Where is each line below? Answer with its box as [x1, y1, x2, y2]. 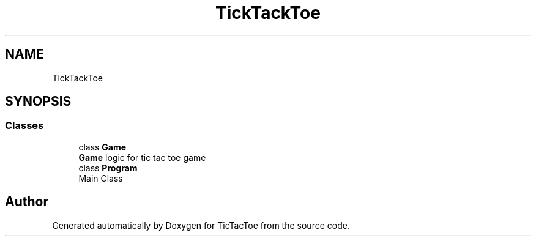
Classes [5, 119, 44, 132]
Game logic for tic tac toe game [78, 152, 206, 163]
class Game [78, 141, 127, 152]
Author [5, 194, 48, 210]
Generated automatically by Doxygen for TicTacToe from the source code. [52, 220, 350, 231]
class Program [78, 162, 138, 173]
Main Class [78, 172, 123, 184]
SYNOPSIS [5, 94, 72, 109]
